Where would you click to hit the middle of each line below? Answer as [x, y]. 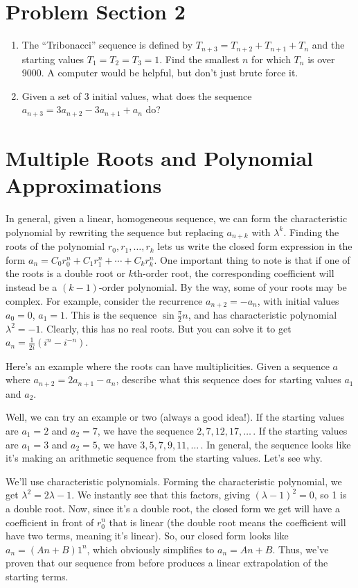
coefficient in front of [50, 522]
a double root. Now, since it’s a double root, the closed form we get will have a [173, 508]
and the [328, 45]
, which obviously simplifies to [151, 549]
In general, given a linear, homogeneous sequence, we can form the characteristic [177, 218]
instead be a [32, 286]
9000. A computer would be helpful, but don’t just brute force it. [160, 73]
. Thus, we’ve [301, 549]
